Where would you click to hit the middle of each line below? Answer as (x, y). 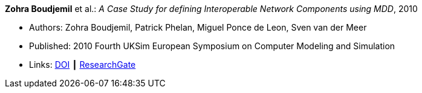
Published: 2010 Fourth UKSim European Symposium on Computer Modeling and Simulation (212, 46)
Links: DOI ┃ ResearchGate (83, 64)
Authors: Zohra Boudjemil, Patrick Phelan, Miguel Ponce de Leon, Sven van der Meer (198, 27)
